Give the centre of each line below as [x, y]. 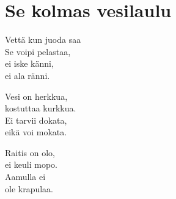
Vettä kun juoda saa [43, 39]
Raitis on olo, [30, 152]
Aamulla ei [25, 177]
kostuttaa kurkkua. [41, 108]
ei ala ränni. [28, 75]
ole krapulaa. [29, 188]
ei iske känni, [29, 63]
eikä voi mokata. [36, 132]
